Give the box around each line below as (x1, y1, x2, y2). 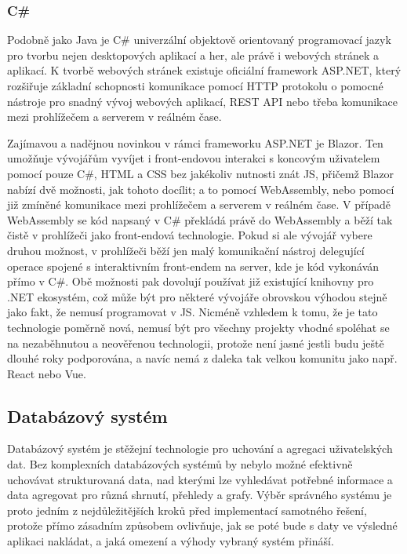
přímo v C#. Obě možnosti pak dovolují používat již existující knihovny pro (7, 273, 374, 290)
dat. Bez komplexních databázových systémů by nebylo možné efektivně (7, 456, 353, 472)
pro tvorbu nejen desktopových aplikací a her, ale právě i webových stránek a (7, 46, 380, 63)
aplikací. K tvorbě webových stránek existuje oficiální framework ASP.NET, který (7, 62, 402, 78)
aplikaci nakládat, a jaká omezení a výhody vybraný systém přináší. (7, 533, 334, 549)
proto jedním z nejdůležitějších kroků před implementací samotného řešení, (7, 501, 367, 518)
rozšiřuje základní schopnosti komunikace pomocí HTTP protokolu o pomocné (7, 78, 383, 93)
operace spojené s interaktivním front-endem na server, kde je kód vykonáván (7, 257, 380, 274)
